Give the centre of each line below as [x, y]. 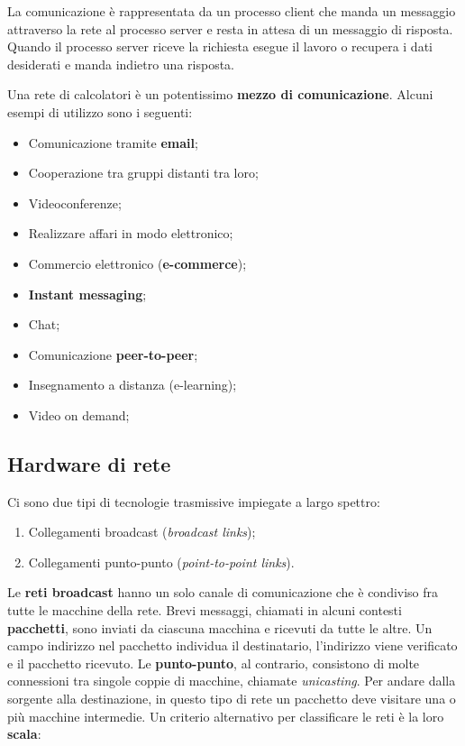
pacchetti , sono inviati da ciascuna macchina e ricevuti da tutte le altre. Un [220, 627]
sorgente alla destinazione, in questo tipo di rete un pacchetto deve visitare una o [232, 699]
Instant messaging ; [87, 294]
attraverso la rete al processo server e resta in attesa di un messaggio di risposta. [230, 28]
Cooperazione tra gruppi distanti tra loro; [143, 173]
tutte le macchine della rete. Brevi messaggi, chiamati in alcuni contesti [205, 610]
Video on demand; [79, 414]
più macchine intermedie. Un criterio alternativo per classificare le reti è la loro [226, 716]
